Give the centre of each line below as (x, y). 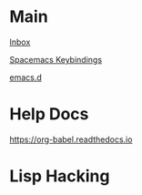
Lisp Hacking (60, 176)
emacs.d (26, 77)
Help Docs (49, 114)
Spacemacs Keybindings (56, 59)
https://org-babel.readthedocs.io (71, 139)
